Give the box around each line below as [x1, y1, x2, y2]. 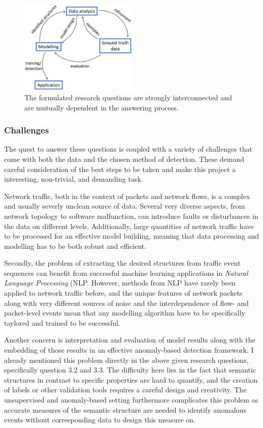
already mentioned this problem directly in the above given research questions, [4, 354, 249, 365]
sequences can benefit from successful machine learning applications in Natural [4, 267, 248, 278]
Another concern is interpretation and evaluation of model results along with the [4, 334, 255, 345]
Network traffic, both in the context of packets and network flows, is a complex [4, 190, 250, 201]
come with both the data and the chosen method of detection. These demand [4, 153, 245, 164]
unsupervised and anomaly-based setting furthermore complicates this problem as [4, 394, 258, 405]
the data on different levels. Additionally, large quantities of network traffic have [4, 220, 254, 231]
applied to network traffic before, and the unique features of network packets [4, 288, 243, 298]
